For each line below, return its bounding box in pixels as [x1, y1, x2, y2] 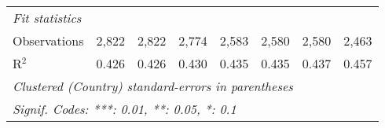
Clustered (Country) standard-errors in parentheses [13, 77, 293, 95]
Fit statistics [13, 9, 82, 27]
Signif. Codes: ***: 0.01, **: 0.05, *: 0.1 [13, 100, 236, 118]
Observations [13, 31, 84, 49]
